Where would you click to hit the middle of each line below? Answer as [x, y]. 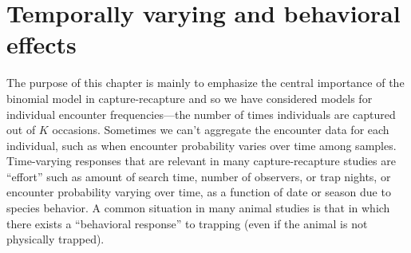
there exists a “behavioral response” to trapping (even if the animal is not [187, 223]
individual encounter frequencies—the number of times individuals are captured [201, 114]
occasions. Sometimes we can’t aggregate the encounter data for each [221, 130]
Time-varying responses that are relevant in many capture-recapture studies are [201, 161]
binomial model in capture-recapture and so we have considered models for [190, 98]
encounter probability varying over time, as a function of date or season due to [199, 192]
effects [41, 44]
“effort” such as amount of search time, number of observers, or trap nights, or [199, 176]
